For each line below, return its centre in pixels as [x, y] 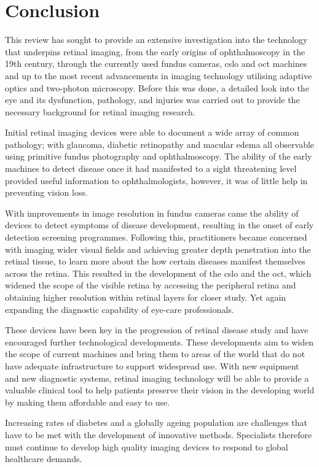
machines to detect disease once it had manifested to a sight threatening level [151, 168]
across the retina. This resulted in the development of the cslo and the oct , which [158, 273]
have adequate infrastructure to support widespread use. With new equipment [152, 365]
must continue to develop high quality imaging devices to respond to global [147, 446]
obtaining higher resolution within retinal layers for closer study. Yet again [146, 297]
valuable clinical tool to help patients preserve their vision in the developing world [160, 390]
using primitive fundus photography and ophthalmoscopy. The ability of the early [159, 156]
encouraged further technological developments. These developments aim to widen [159, 342]
